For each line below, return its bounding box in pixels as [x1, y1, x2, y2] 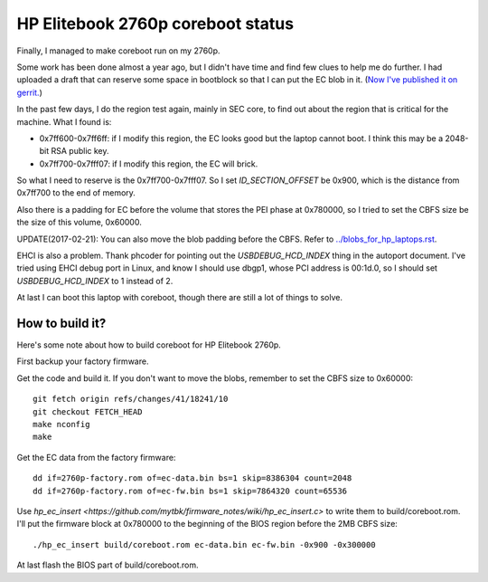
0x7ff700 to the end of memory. [16, 187, 136, 198]
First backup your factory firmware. [16, 356, 149, 367]
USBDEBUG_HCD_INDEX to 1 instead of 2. [16, 275, 174, 286]
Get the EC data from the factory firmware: [16, 452, 176, 463]
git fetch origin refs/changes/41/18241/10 [33, 394, 229, 405]
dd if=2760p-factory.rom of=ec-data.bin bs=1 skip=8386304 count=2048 [33, 473, 352, 483]
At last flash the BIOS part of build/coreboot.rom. [16, 559, 199, 570]
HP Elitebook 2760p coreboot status [16, 14, 294, 33]
